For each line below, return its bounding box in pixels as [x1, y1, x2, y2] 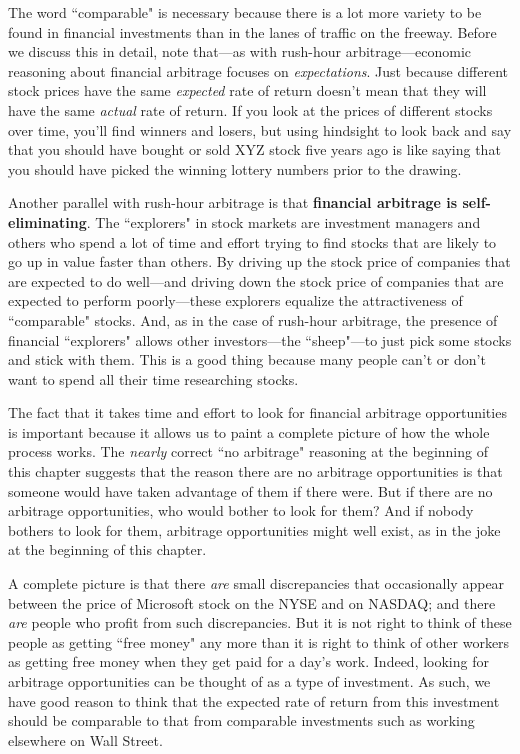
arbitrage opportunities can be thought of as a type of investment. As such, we [8, 671, 491, 691]
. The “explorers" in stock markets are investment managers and [86, 211, 481, 232]
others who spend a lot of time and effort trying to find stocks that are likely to [8, 231, 497, 252]
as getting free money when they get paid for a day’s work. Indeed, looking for [8, 651, 489, 672]
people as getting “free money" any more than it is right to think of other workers [8, 631, 510, 652]
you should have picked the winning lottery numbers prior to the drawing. [8, 158, 462, 179]
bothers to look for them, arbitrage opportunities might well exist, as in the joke [8, 519, 501, 540]
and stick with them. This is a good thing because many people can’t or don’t [8, 349, 486, 370]
